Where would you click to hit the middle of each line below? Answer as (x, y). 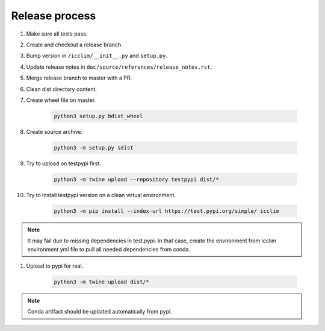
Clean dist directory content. (62, 89)
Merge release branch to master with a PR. (79, 78)
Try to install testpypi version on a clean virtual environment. (101, 195)
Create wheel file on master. (61, 100)
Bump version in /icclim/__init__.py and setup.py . (97, 56)
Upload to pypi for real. (55, 266)
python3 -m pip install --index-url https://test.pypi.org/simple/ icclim (167, 211)
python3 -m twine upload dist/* (102, 282)
